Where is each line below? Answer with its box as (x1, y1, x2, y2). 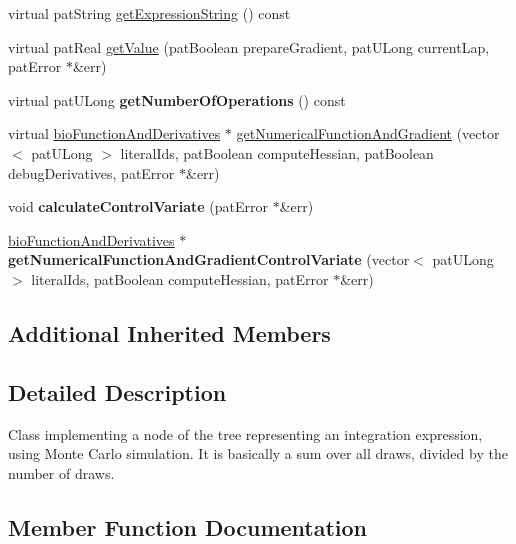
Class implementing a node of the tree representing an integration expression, (8, 423, 483, 444)
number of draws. (8, 462, 115, 483)
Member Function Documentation (8, 511, 368, 542)
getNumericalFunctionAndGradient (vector (236, 123, 500, 144)
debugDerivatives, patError (8, 162, 175, 183)
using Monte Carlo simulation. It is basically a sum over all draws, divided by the (8, 443, 508, 464)
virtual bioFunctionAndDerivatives (8, 123, 221, 144)
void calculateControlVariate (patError (8, 196, 268, 217)
